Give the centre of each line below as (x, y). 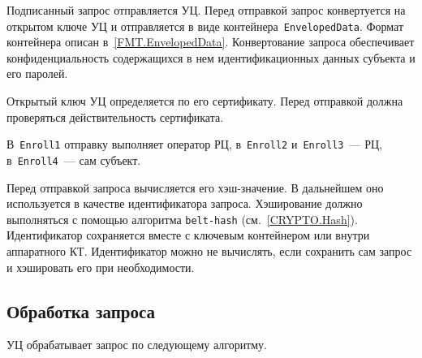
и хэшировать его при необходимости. (101, 267)
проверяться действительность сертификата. (115, 116)
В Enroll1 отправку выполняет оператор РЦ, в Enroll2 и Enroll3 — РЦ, (194, 144)
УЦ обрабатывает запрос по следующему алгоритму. (137, 345)
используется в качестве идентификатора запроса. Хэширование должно (185, 203)
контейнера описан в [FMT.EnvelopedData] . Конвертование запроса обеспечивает (211, 42)
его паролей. (37, 73)
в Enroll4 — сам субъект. (74, 160)
